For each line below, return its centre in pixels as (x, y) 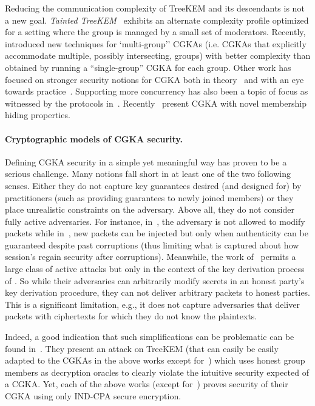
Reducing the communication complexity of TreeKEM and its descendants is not (155, 8)
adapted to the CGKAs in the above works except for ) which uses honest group (155, 360)
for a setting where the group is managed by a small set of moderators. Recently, (155, 32)
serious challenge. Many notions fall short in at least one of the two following (148, 174)
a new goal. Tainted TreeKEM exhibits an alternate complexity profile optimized (157, 20)
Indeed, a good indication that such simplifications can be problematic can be (150, 337)
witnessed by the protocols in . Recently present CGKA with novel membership (156, 103)
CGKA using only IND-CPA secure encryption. (93, 396)
